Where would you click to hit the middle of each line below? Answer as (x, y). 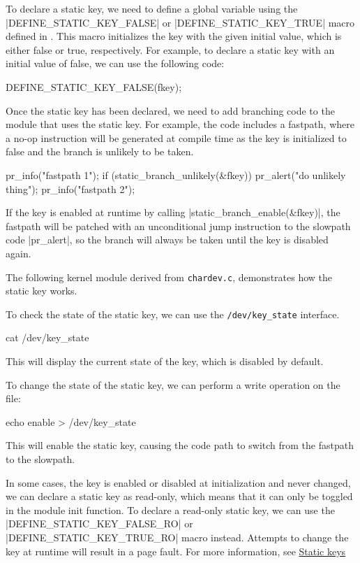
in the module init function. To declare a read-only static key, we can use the (170, 509)
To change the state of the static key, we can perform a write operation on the (173, 384)
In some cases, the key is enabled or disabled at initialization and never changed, (178, 482)
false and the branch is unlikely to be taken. (100, 151)
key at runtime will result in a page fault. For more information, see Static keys (176, 551)
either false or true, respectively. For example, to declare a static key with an (170, 49)
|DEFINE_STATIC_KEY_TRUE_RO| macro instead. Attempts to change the (177, 537)
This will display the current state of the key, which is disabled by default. (165, 361)
